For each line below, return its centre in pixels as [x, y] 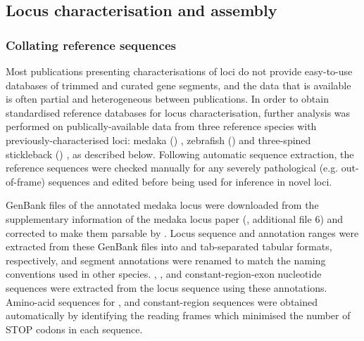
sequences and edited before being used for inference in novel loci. [190, 181]
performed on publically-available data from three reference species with [161, 126]
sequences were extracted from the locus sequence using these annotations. [167, 287]
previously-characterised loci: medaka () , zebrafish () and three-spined [158, 140]
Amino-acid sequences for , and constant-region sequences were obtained [162, 301]
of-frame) [26, 181]
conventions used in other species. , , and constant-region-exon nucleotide [164, 274]
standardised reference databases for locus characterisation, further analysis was [178, 112]
